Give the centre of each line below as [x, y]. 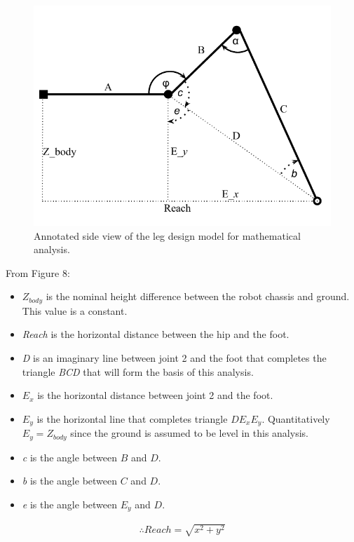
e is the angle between [70, 504]
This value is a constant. [75, 310]
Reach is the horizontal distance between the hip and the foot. [156, 334]
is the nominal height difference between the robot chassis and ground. [198, 296]
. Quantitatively [296, 418]
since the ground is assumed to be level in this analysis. [189, 433]
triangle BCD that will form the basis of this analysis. [138, 371]
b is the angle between [70, 481]
